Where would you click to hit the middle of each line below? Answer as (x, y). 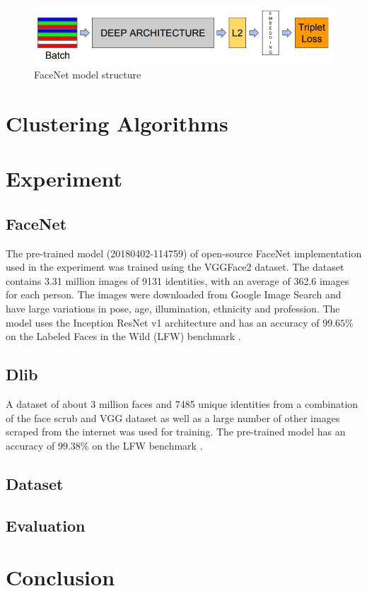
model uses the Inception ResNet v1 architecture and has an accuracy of (163, 322)
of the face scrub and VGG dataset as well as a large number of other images (173, 417)
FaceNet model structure (88, 75)
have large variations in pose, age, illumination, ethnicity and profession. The (173, 308)
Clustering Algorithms (117, 123)
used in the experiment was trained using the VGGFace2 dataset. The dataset (175, 267)
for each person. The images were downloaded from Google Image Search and (174, 294)
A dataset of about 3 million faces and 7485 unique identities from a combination (182, 403)
